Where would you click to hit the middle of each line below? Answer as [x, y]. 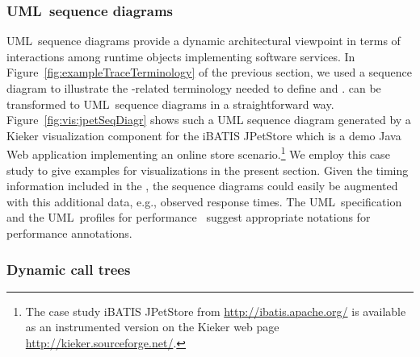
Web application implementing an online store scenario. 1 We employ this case [198, 153]
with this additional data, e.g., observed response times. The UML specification [204, 201]
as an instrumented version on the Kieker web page [152, 327]
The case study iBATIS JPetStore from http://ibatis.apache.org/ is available [216, 311]
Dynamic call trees [69, 269]
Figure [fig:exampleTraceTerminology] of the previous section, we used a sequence [209, 72]
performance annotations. [69, 233]
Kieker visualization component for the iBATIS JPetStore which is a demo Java [204, 135]
